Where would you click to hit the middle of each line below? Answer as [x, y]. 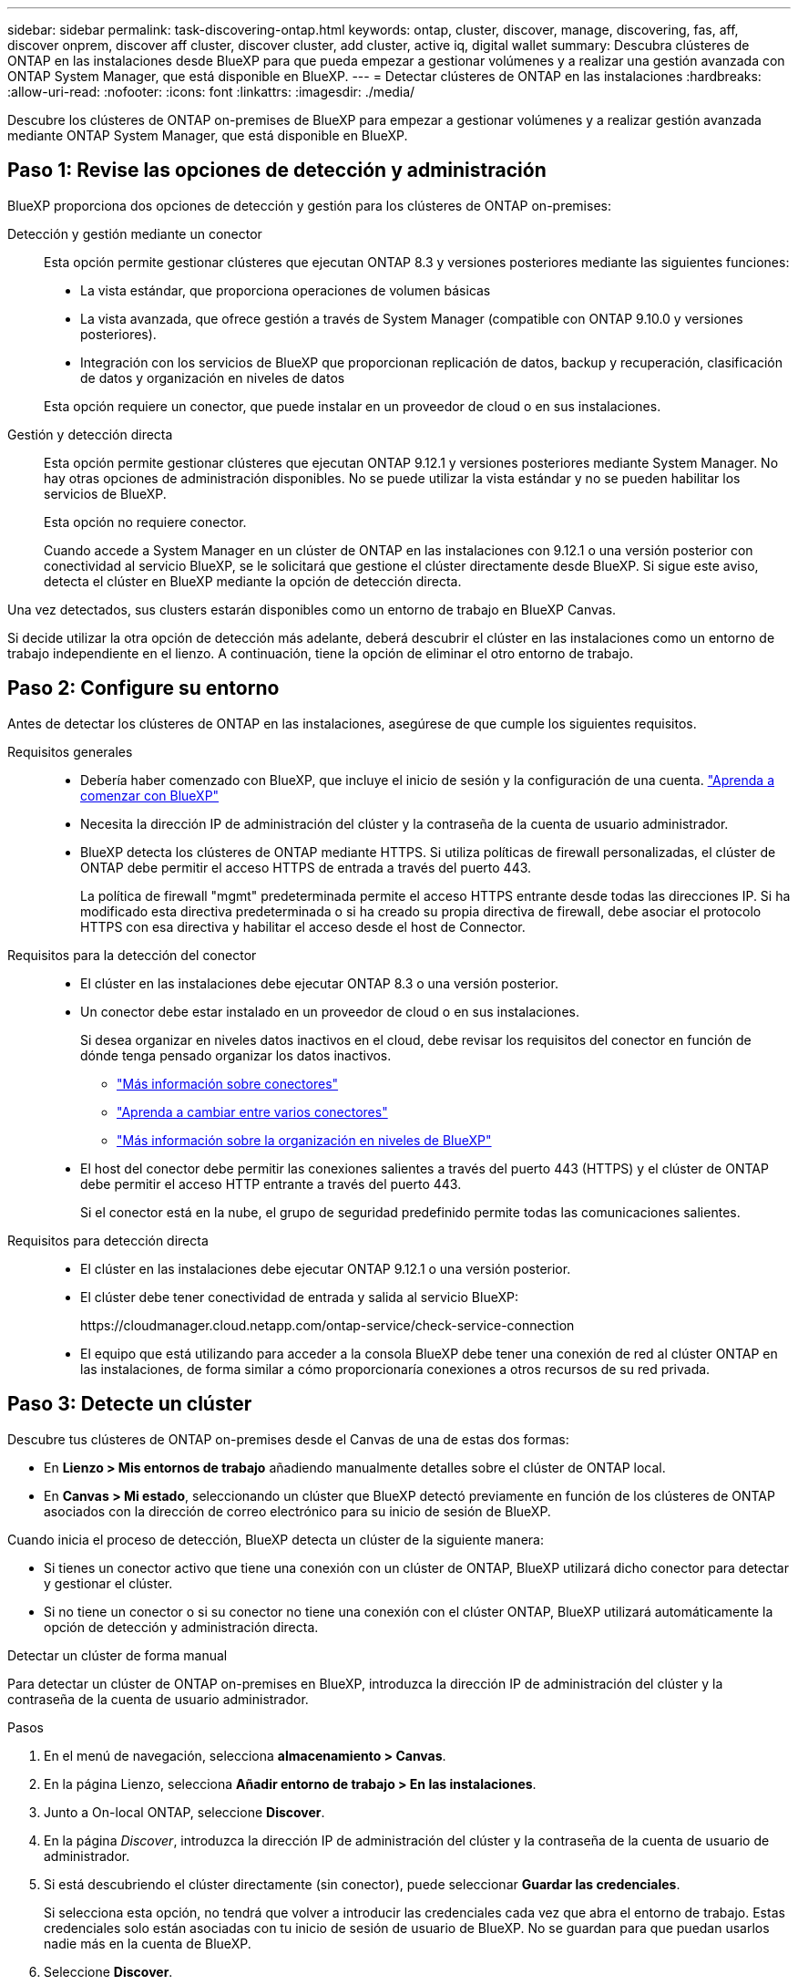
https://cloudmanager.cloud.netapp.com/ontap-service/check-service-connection [327, 1325]
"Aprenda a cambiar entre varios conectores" [252, 1111]
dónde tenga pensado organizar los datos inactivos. [236, 1055]
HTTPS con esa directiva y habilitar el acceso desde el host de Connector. [303, 926]
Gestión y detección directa [90, 434]
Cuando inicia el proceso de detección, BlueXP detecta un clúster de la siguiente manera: [276, 1539]
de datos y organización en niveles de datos [213, 377]
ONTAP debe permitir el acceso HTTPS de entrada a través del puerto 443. [306, 867]
